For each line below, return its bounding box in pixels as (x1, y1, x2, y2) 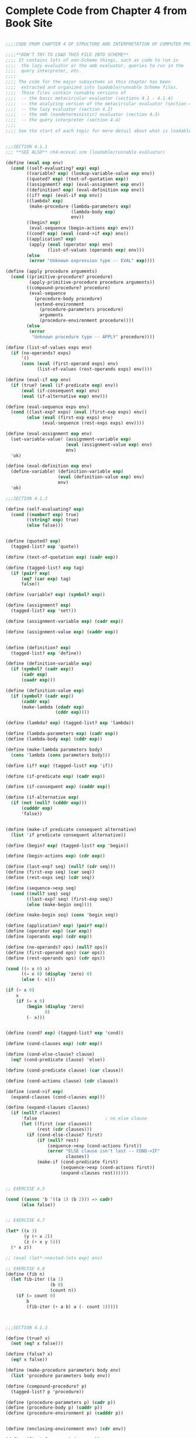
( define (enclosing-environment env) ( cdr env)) (5, 1426, 126, 1432)
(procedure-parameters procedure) (39, 307, 124, 313)
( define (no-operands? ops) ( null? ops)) (5, 944, 108, 950)
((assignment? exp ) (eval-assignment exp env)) (26, 182, 145, 188)
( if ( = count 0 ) (16, 1293, 56, 1299)
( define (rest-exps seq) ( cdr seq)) (5, 875, 95, 881)
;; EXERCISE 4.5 (5, 1186, 45, 1192)
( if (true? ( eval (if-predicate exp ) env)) (11, 382, 118, 388)
